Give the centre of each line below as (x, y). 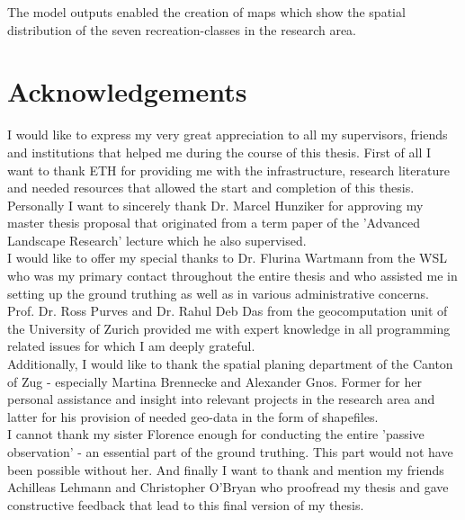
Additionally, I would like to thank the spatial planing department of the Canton (230, 364)
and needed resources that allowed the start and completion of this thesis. (211, 188)
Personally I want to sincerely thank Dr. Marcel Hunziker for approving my (215, 205)
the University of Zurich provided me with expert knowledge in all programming (229, 328)
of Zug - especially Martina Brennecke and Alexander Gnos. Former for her (215, 381)
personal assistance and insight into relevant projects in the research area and (221, 399)
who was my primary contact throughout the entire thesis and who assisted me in (232, 276)
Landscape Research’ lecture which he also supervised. (157, 240)
